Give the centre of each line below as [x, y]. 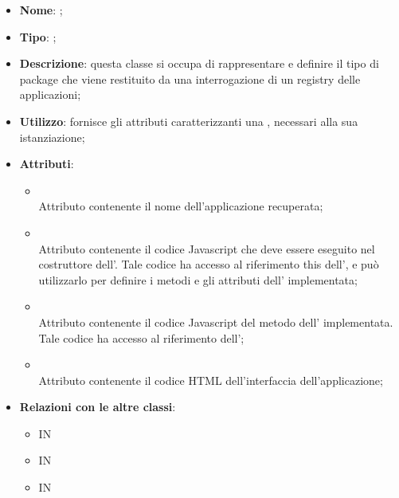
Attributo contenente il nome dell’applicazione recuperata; [181, 206]
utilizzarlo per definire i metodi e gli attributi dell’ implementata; [198, 279]
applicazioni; [50, 94]
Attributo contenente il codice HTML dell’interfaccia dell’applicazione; [211, 380]
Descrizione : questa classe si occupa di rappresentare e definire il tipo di [199, 63]
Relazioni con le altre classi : [98, 407]
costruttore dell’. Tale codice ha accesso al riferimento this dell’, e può [209, 264]
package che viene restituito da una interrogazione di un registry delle [190, 78]
